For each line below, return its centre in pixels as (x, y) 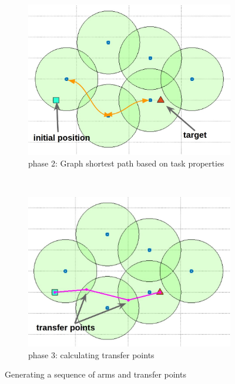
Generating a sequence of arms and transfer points (95, 374)
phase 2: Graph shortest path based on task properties (126, 163)
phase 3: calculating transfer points (91, 354)
